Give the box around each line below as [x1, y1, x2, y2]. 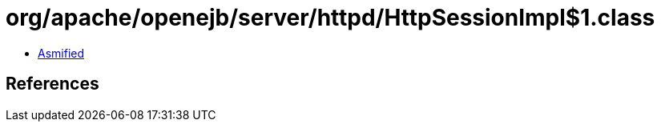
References [6, 74, 99, 94]
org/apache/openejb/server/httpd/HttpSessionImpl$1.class [6, 4, 655, 31]
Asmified [38, 46, 85, 60]
